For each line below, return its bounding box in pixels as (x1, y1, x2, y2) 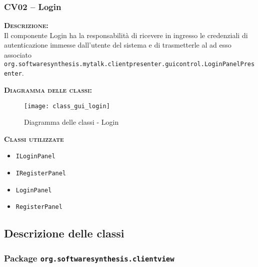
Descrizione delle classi (4, 225, 124, 241)
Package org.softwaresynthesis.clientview (4, 251, 174, 264)
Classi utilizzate (4, 133, 64, 144)
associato (4, 50, 31, 60)
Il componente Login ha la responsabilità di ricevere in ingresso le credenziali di (4, 30, 248, 40)
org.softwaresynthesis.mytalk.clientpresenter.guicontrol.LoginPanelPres (4, 60, 255, 68)
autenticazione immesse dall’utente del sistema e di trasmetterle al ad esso (4, 40, 231, 50)
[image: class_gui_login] (24, 102, 110, 110)
